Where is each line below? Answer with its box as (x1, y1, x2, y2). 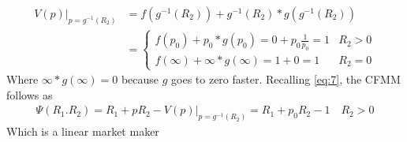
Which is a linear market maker (6, 123, 159, 140)
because (121, 71, 159, 88)
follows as (6, 86, 53, 103)
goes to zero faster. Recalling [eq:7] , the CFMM (171, 71, 401, 88)
